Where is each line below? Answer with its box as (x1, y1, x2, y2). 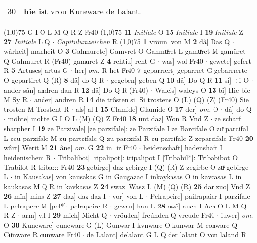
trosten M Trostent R (4, 104, 69, 114)
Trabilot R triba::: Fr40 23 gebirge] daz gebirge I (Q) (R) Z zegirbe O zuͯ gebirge (4, 162, 249, 172)
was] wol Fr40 (162, 55, 203, 66)
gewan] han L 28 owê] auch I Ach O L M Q (114, 200, 247, 210)
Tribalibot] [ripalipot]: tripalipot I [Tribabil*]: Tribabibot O (57, 152, 238, 162)
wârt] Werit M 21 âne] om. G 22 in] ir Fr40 (4, 142, 137, 153)
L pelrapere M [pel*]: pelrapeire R (4, 200, 108, 210)
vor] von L (112, 191, 144, 201)
